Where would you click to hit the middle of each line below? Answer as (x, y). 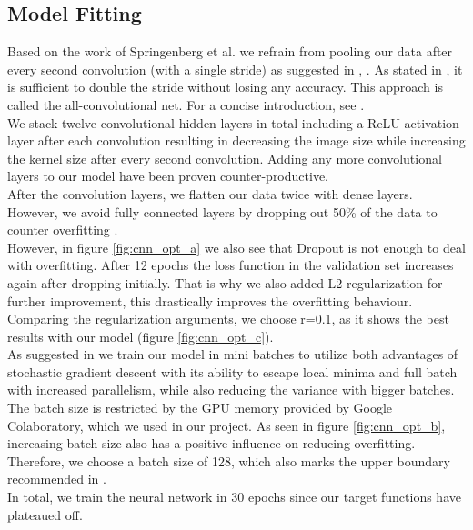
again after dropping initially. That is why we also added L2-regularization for (225, 282)
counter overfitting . (63, 230)
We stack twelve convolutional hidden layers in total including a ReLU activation (233, 122)
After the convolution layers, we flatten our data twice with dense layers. (210, 193)
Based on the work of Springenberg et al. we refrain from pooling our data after (230, 51)
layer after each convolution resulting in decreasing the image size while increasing (236, 140)
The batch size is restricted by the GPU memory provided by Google (200, 408)
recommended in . (57, 479)
